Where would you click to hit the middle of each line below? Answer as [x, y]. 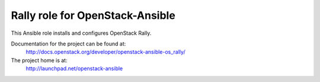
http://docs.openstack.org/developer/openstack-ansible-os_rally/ [106, 52]
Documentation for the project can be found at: [68, 44]
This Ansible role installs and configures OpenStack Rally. [81, 33]
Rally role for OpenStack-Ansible [93, 15]
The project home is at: [39, 60]
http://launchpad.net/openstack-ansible [74, 68]
